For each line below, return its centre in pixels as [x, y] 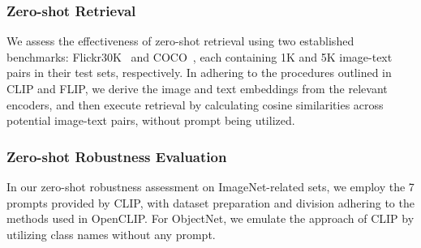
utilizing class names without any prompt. [111, 234]
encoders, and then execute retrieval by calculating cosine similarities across [195, 104]
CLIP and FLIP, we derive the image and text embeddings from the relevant [197, 88]
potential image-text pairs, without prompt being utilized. [151, 120]
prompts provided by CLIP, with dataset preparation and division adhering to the [210, 202]
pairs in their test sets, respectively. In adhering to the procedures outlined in [199, 73]
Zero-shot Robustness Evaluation [117, 156]
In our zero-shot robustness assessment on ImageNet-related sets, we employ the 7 [210, 186]
